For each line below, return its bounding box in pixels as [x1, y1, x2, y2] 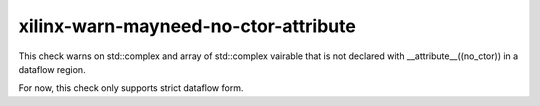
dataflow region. [18, 63, 86, 75]
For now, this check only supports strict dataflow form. [18, 82, 244, 94]
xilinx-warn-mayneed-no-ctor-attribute [18, 15, 357, 37]
